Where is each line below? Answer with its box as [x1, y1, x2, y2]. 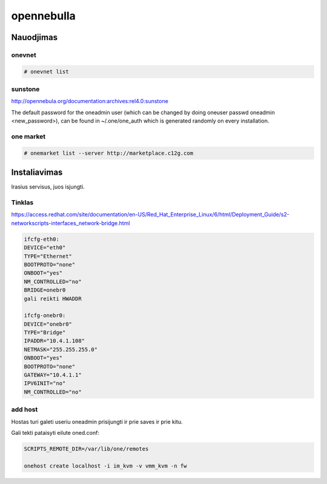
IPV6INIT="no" [24, 380, 66, 387]
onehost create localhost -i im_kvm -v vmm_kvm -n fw [24, 462, 187, 469]
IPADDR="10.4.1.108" [24, 337, 85, 345]
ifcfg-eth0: [24, 235, 60, 243]
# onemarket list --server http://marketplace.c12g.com [24, 149, 194, 156]
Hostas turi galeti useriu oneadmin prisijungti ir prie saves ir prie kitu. [11, 418, 183, 425]
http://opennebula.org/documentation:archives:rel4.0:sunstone [11, 98, 169, 105]
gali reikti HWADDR [24, 295, 82, 302]
